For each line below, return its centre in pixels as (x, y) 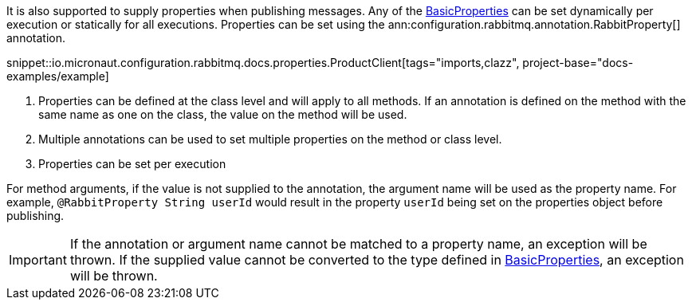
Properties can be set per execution (132, 164)
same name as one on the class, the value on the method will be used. (223, 114)
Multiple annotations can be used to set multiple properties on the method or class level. (270, 139)
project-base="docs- (578, 63)
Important (38, 260)
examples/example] (58, 76)
